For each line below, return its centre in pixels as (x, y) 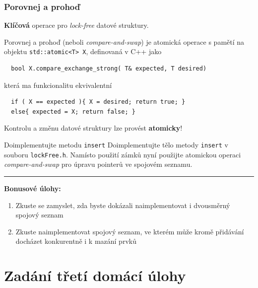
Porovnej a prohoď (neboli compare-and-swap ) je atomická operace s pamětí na (124, 41)
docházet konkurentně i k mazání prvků (76, 241)
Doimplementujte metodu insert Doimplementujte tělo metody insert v (116, 145)
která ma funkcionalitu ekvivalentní (58, 85)
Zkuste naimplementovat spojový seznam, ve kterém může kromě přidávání (130, 231)
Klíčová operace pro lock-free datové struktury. (76, 25)
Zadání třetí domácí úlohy (95, 275)
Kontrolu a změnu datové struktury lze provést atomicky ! (93, 128)
